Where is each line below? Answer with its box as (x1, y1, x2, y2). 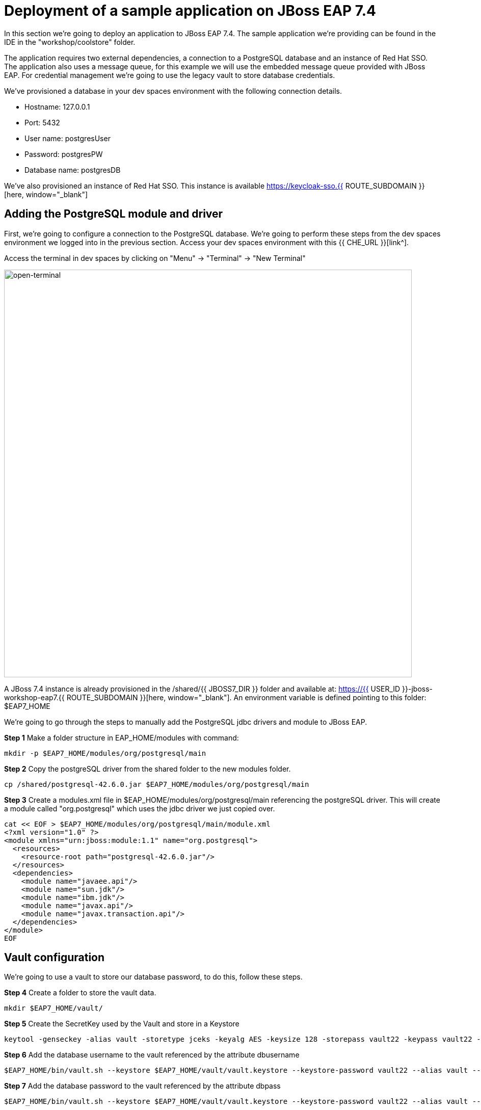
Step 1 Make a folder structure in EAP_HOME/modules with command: (4, 733, 239, 742)
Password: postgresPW (24, 149, 103, 158)
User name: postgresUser (24, 134, 111, 143)
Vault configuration (4, 951, 105, 964)
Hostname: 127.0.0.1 (24, 102, 90, 111)
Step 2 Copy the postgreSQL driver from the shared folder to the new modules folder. (4, 764, 291, 773)
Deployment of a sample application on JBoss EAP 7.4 (4, 2, 376, 19)
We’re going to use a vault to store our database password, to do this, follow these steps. (4, 972, 303, 982)
